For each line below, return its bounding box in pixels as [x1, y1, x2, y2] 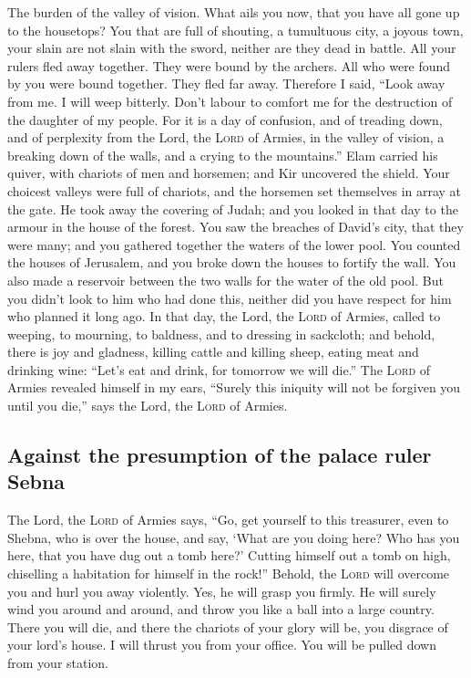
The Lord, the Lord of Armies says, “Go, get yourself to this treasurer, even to [7, 510, 449, 529]
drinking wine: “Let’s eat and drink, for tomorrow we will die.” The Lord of [7, 360, 431, 379]
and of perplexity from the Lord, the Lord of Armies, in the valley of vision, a [7, 128, 445, 147]
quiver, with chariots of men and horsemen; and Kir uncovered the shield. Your [7, 163, 450, 183]
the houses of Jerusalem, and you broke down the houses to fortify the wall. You [7, 253, 456, 272]
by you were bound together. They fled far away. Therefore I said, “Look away [7, 74, 445, 93]
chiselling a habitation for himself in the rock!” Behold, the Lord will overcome [7, 564, 450, 583]
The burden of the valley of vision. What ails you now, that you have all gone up [7, 3, 460, 21]
